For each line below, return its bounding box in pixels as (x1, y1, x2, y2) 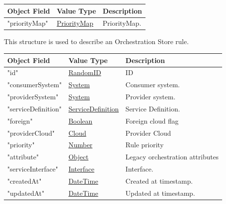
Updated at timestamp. (125, 188, 195, 198)
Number (68, 140, 93, 150)
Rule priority (125, 140, 164, 150)
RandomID (68, 67, 101, 78)
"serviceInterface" (7, 164, 58, 174)
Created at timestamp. (125, 175, 193, 186)
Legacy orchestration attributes (125, 152, 219, 162)
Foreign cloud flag (125, 115, 179, 126)
